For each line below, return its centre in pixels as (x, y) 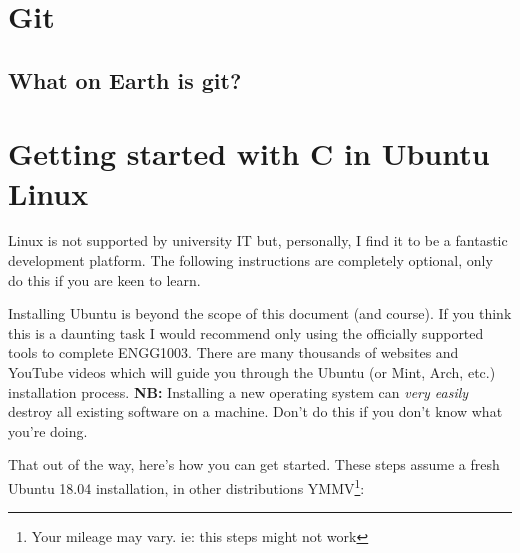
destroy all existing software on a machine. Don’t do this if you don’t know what (255, 411)
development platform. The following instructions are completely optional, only (250, 260)
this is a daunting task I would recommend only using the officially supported (246, 332)
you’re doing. (48, 430)
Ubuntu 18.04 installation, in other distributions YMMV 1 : (186, 486)
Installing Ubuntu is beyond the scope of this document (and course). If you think (260, 313)
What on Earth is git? (125, 79)
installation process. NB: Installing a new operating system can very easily (238, 391)
